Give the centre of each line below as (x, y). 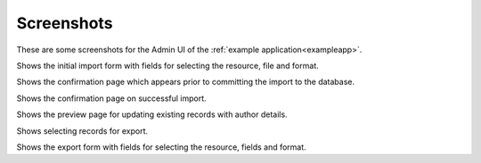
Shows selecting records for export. (82, 131)
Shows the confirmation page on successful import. (111, 98)
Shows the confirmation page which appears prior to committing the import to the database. (186, 82)
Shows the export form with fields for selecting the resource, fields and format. (161, 147)
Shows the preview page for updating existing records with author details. (152, 114)
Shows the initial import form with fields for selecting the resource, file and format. (168, 66)
